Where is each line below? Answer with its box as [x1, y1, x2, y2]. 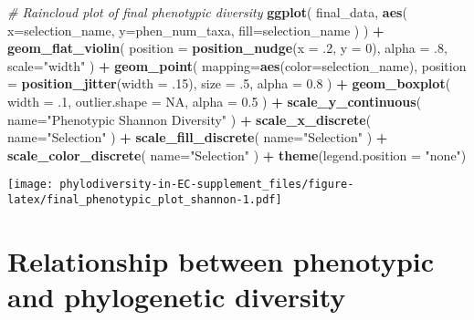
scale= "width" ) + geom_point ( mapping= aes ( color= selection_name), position [7, 56, 467, 75]
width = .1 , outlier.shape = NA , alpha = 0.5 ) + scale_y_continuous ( [7, 91, 422, 110]
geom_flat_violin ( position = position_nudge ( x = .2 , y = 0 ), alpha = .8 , [7, 38, 448, 57]
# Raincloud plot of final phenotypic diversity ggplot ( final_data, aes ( [7, 3, 407, 21]
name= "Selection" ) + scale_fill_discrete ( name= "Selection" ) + [7, 128, 388, 147]
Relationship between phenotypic [7, 242, 435, 279]
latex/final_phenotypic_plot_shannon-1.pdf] [7, 193, 282, 206]
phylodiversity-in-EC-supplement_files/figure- [59, 178, 354, 191]
